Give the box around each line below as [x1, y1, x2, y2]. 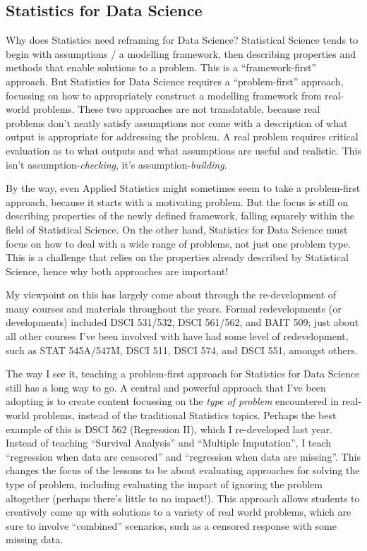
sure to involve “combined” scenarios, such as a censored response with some [6, 518, 337, 533]
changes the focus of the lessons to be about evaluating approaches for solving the [6, 463, 360, 478]
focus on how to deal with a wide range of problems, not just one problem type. [6, 236, 351, 250]
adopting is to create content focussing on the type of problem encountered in [6, 394, 339, 408]
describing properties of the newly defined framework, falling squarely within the [6, 208, 355, 223]
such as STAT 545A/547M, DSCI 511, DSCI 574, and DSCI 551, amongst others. [6, 342, 358, 357]
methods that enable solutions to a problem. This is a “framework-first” [6, 60, 317, 75]
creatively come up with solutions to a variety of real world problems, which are [6, 504, 351, 519]
